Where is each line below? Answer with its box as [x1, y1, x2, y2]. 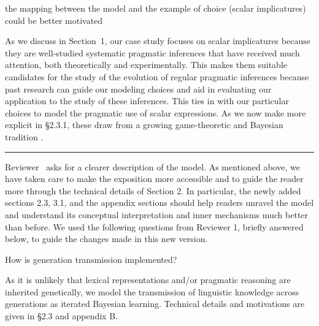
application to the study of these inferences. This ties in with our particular [5, 94, 289, 107]
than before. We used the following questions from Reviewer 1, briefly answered [5, 220, 304, 233]
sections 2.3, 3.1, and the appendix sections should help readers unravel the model [5, 196, 314, 209]
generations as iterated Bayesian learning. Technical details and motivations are [5, 297, 304, 310]
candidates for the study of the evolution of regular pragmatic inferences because [5, 70, 309, 83]
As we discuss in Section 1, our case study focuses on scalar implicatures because [5, 34, 310, 47]
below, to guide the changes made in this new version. [5, 232, 208, 245]
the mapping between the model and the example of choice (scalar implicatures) [5, 2, 306, 14]
